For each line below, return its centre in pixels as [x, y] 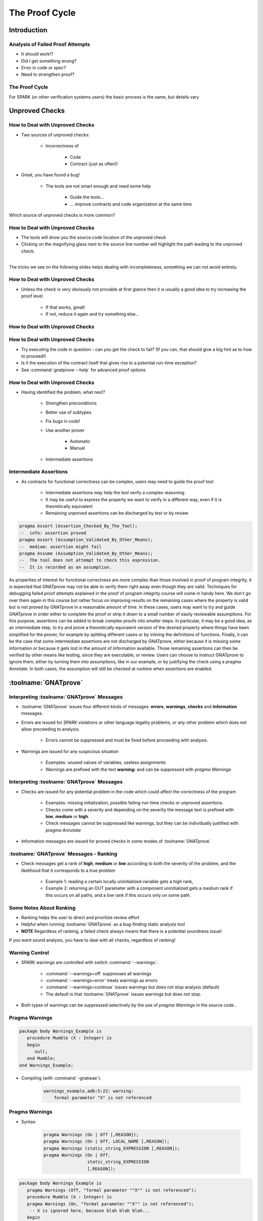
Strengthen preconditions [71, 403]
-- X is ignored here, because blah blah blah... [90, 1210]
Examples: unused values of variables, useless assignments [106, 762]
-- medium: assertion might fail [60, 547]
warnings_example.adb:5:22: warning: [89, 1091]
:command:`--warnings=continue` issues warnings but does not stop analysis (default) [132, 987]
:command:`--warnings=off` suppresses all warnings [99, 973]
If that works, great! [65, 307]
